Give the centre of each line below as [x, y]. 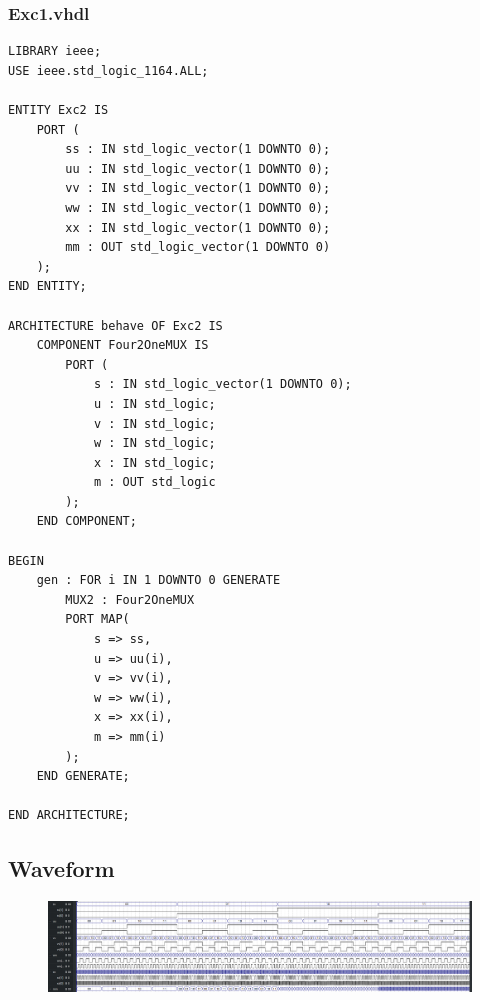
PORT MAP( [97, 619]
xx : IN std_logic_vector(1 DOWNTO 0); [198, 227]
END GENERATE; [83, 776]
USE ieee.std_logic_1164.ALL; [108, 70]
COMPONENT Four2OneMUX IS [122, 345]
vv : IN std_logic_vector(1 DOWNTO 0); [198, 188]
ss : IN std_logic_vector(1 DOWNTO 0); [198, 149]
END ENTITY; [47, 286]
